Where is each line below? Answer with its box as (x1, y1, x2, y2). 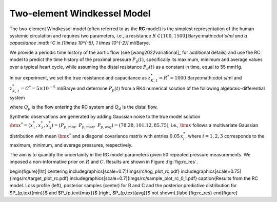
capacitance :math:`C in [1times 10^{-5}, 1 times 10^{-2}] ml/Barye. (9, 40, 150, 46)
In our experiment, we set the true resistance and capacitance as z (9, 74, 151, 80)
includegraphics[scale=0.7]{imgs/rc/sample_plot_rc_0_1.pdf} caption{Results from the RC (69, 175, 259, 181)
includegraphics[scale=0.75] (181, 168, 242, 174)
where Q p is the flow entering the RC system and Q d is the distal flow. (9, 104, 158, 111)
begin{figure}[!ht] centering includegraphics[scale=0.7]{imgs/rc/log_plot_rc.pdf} (9, 168, 180, 174)
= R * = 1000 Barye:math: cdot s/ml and (159, 74, 242, 80)
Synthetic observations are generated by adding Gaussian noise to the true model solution (9, 113, 201, 119)
